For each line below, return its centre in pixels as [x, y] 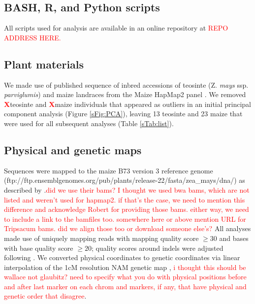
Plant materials [44, 64]
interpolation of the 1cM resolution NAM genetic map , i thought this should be [125, 267]
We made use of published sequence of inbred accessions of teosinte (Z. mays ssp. [126, 84]
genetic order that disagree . [45, 296]
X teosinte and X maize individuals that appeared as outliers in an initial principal [128, 104]
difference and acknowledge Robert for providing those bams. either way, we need [127, 209]
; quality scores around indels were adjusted [157, 248]
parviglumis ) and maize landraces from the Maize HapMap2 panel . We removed [125, 94]
